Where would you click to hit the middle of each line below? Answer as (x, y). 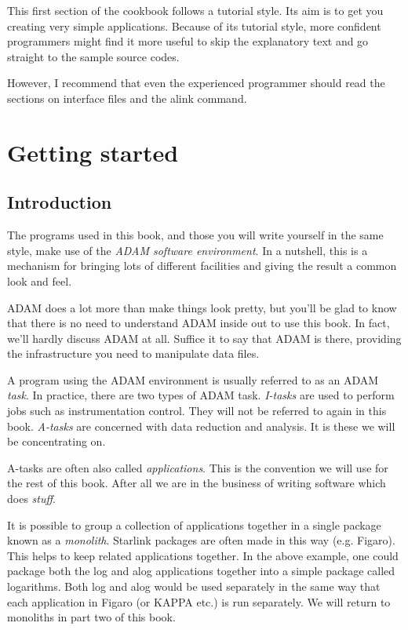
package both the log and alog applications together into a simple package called (201, 571)
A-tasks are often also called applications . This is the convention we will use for (198, 467)
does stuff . (31, 499)
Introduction (60, 202)
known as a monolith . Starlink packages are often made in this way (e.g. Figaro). (201, 540)
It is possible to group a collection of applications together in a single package (194, 524)
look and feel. (40, 280)
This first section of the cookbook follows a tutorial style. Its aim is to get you (195, 10)
